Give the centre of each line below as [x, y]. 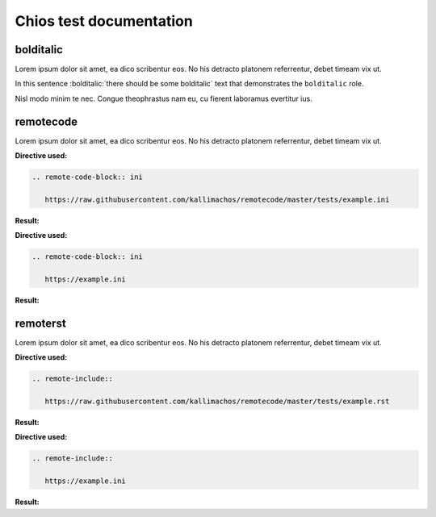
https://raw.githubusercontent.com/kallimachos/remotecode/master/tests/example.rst [217, 402]
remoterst [40, 323]
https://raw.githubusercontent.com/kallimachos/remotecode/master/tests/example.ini [217, 199]
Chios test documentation [104, 21]
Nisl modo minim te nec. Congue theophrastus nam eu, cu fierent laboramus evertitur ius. [163, 98]
